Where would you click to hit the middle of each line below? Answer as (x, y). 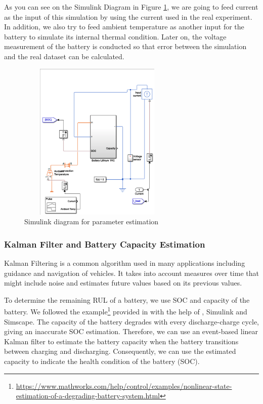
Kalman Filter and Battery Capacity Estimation (105, 244)
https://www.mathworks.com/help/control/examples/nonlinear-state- (124, 386)
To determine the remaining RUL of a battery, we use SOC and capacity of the (127, 299)
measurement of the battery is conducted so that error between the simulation (125, 46)
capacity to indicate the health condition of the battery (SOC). (102, 361)
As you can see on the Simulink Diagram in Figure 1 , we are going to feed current (131, 7)
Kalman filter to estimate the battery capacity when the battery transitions (121, 341)
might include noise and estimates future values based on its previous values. (123, 283)
